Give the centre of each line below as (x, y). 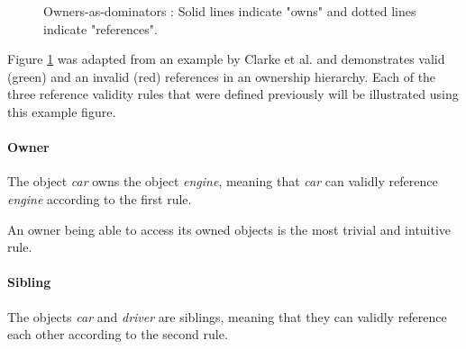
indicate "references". (101, 28)
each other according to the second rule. (118, 334)
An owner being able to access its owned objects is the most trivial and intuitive (229, 229)
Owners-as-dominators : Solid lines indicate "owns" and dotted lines (230, 11)
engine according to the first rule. (100, 198)
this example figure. (62, 111)
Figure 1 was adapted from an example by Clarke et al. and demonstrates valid (226, 59)
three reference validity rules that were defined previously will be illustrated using (233, 94)
